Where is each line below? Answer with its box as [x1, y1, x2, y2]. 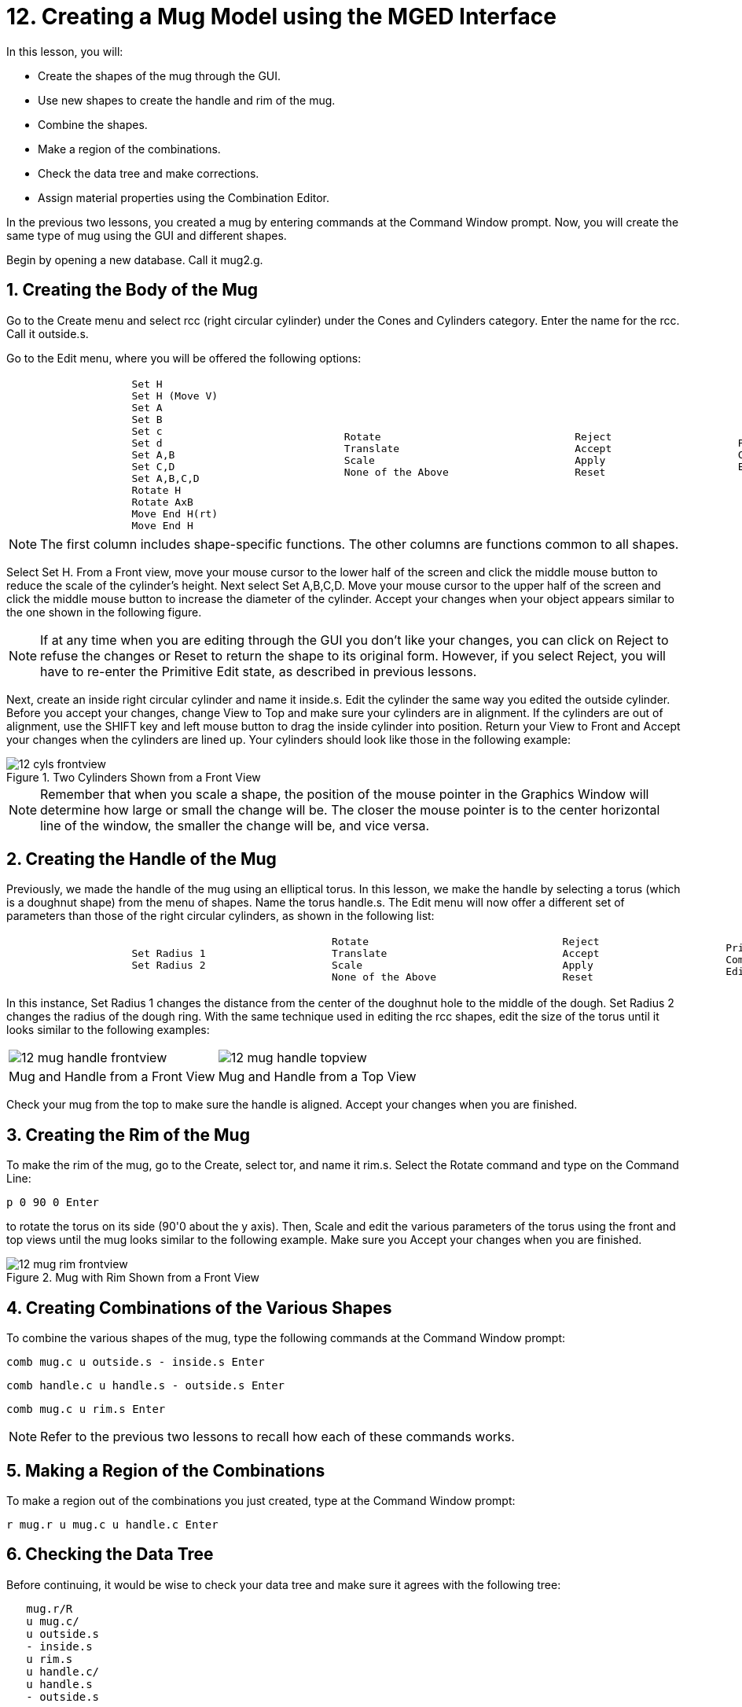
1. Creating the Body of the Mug [6, 280, 259, 300]
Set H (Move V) [131, 389, 219, 402]
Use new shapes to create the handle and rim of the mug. [38, 93, 336, 107]
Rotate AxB [131, 495, 193, 508]
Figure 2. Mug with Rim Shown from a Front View [6, 1271, 260, 1285]
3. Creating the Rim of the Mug [6, 1124, 250, 1145]
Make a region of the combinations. [38, 142, 221, 156]
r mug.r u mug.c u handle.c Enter [6, 1518, 219, 1531]
